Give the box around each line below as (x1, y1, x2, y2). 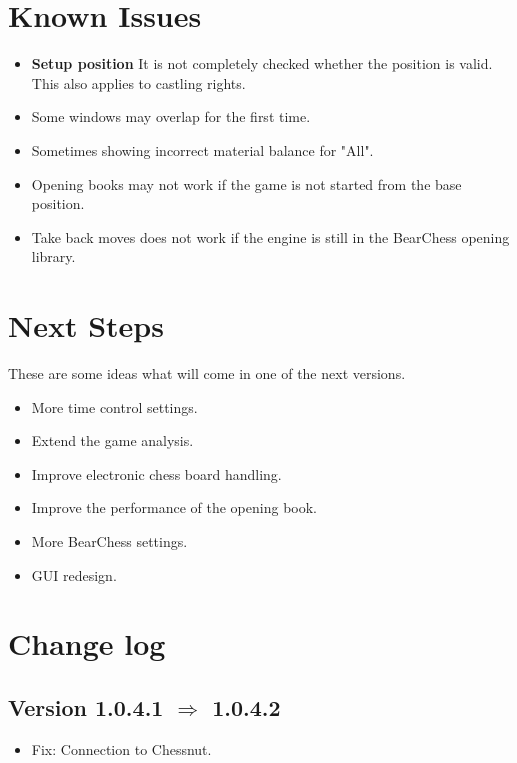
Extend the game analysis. (31, 430, 194, 451)
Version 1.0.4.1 (8, 691, 164, 722)
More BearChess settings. (31, 530, 188, 551)
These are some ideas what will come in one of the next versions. (8, 363, 406, 383)
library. (31, 246, 76, 267)
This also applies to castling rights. (31, 72, 246, 93)
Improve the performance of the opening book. (31, 497, 317, 518)
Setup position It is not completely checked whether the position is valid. (31, 53, 493, 74)
